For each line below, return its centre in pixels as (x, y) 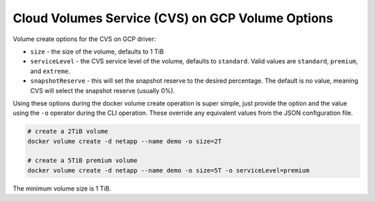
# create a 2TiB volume (68, 131)
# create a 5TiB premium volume (83, 161)
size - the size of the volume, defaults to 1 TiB (97, 51)
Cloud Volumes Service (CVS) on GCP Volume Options (173, 18)
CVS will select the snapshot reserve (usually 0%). (102, 90)
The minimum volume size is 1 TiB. (62, 188)
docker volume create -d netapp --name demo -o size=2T (125, 141)
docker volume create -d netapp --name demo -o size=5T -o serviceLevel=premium (168, 170)
